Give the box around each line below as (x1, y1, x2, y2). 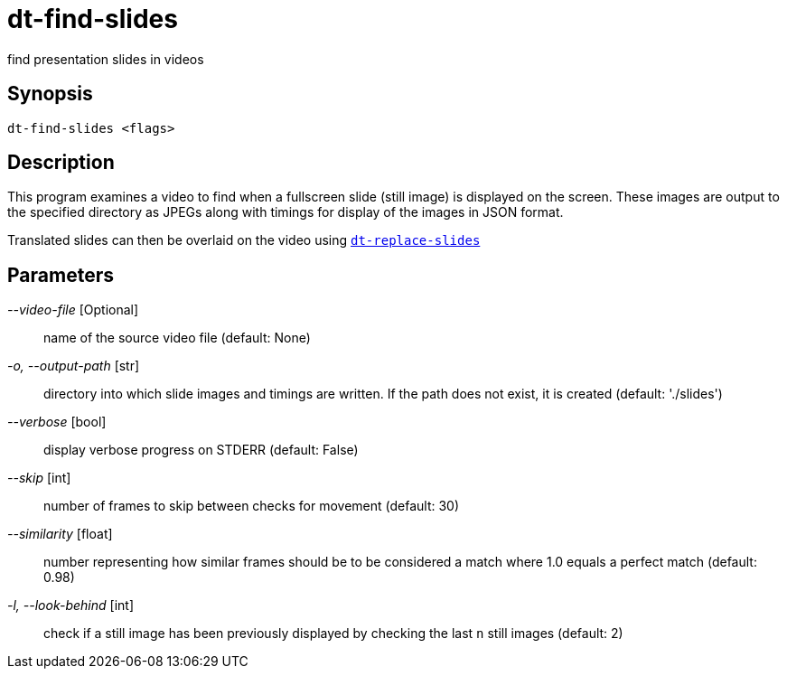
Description (7, 151, 115, 174)
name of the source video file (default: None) (43, 330, 311, 346)
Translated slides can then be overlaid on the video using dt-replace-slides (7, 232, 481, 249)
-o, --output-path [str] (7, 358, 140, 374)
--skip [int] (7, 470, 71, 486)
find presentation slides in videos (7, 51, 204, 67)
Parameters (7, 263, 114, 286)
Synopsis (7, 82, 93, 106)
